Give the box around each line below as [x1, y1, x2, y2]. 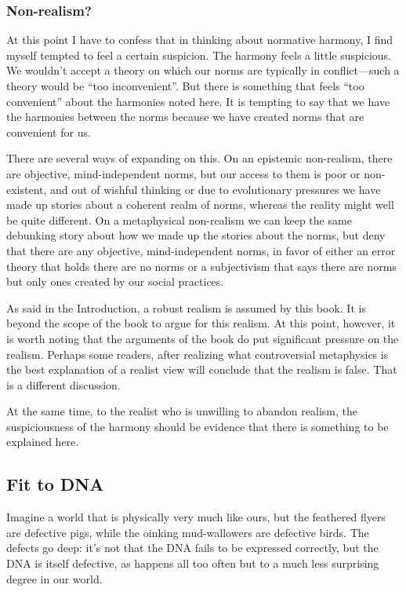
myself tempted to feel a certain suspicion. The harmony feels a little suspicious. [6, 46, 391, 63]
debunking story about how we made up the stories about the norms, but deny [6, 227, 386, 243]
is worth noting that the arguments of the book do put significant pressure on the [6, 330, 399, 346]
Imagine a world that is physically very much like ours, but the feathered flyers [6, 509, 386, 525]
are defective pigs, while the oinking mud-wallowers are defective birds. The [6, 524, 369, 540]
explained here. [6, 433, 79, 450]
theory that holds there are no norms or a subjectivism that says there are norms [6, 258, 397, 274]
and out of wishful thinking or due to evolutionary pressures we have [50, 181, 381, 197]
